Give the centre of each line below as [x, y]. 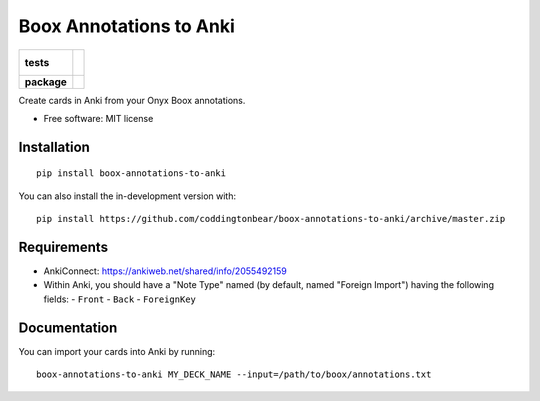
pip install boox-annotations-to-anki [131, 173]
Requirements [63, 246]
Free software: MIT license [98, 118]
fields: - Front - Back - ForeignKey [120, 299]
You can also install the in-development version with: [127, 196]
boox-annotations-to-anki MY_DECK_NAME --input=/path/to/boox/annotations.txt [234, 374]
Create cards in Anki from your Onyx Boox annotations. [132, 100]
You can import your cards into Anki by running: [117, 351]
